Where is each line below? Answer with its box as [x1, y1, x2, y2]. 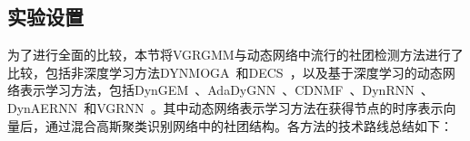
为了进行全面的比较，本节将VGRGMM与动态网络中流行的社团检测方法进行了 [7, 45, 464, 64]
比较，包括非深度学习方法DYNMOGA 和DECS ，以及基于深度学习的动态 [7, 62, 443, 81]
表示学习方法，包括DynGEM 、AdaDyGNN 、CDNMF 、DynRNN [19, 80, 415, 99]
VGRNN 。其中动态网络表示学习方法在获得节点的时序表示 [96, 98, 444, 117]
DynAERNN [7, 98, 78, 117]
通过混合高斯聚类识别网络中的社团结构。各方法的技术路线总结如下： [45, 116, 453, 135]
